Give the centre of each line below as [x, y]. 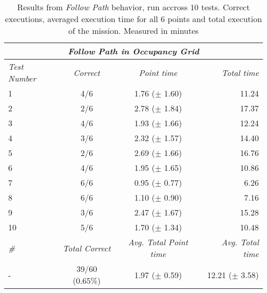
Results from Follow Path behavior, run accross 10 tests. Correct [133, 7]
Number [22, 78]
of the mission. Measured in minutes [133, 31]
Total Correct [87, 248]
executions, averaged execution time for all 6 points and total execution [133, 19]
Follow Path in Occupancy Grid [133, 51]
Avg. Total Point [158, 242]
